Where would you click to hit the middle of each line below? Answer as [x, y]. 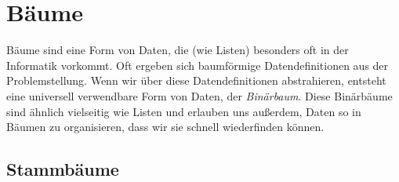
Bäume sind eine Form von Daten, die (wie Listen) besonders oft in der [178, 50]
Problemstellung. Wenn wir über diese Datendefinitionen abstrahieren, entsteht [196, 80]
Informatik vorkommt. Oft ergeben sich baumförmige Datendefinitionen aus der [198, 65]
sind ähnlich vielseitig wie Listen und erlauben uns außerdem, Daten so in [184, 111]
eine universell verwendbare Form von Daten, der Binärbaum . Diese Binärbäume [199, 95]
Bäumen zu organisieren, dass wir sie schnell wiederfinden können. [165, 127]
